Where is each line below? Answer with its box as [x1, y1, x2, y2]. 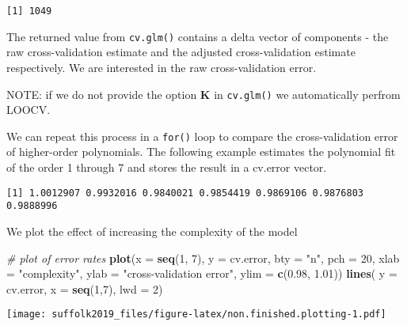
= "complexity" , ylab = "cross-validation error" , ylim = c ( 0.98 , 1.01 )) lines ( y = [6, 265, 397, 282]
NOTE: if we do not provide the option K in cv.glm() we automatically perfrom [6, 85, 401, 102]
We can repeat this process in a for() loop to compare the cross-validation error [6, 127, 398, 144]
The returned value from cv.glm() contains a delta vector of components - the [6, 28, 389, 44]
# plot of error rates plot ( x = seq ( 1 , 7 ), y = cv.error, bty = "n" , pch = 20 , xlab [6, 249, 400, 266]
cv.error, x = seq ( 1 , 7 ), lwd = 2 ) [6, 280, 163, 297]
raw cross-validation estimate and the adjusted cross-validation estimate [6, 44, 356, 60]
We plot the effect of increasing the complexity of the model [6, 222, 298, 239]
